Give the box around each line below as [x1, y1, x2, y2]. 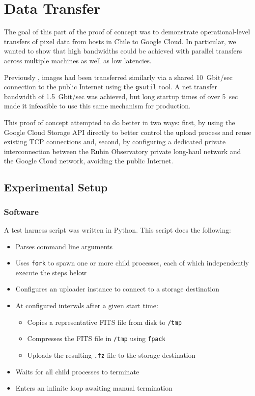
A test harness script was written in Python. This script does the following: [4, 224, 231, 235]
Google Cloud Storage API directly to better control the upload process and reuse [4, 127, 251, 137]
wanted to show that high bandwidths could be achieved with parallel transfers [4, 46, 242, 56]
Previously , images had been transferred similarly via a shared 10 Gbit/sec [4, 72, 233, 82]
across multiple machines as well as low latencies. [4, 55, 152, 65]
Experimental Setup [4, 180, 108, 195]
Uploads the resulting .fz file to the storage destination [27, 349, 196, 360]
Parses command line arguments [15, 241, 113, 251]
